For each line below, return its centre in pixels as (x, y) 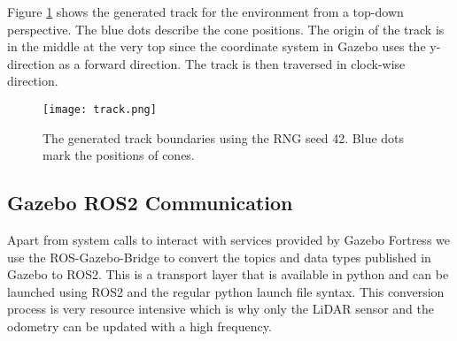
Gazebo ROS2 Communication (150, 203)
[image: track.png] (100, 109)
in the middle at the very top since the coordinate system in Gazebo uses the (217, 46)
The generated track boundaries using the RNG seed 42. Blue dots (224, 137)
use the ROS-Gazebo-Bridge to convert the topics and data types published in (219, 257)
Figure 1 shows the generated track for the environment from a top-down (205, 11)
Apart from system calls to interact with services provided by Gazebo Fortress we (228, 240)
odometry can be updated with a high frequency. (139, 326)
